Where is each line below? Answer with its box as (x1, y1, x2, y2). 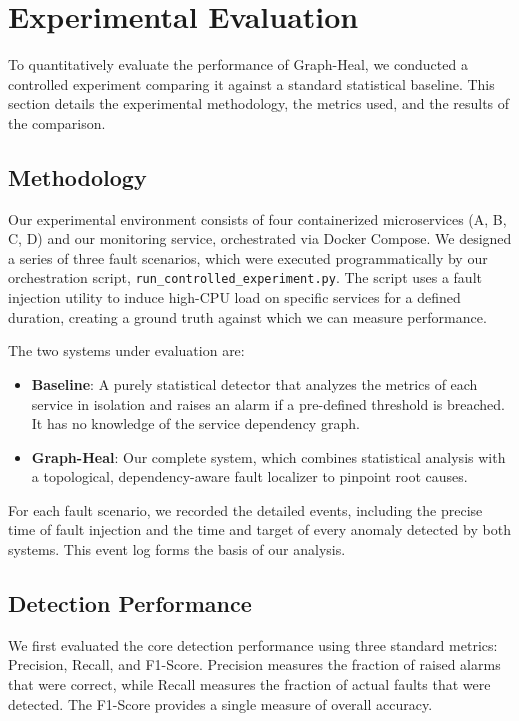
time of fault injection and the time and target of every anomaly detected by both (8, 519, 511, 540)
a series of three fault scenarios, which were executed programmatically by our (8, 247, 488, 268)
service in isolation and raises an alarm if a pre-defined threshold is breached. (31, 393, 505, 414)
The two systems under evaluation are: (8, 340, 245, 361)
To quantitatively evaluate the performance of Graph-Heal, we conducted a (8, 54, 468, 75)
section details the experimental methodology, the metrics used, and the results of (8, 93, 510, 114)
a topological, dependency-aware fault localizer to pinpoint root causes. (31, 466, 468, 487)
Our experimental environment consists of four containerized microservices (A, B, (8, 208, 507, 229)
